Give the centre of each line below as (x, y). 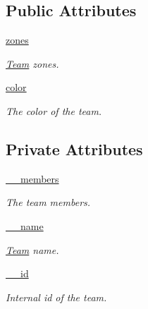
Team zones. (32, 63)
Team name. (32, 249)
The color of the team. (54, 110)
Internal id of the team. (56, 297)
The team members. (48, 202)
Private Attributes (74, 149)
